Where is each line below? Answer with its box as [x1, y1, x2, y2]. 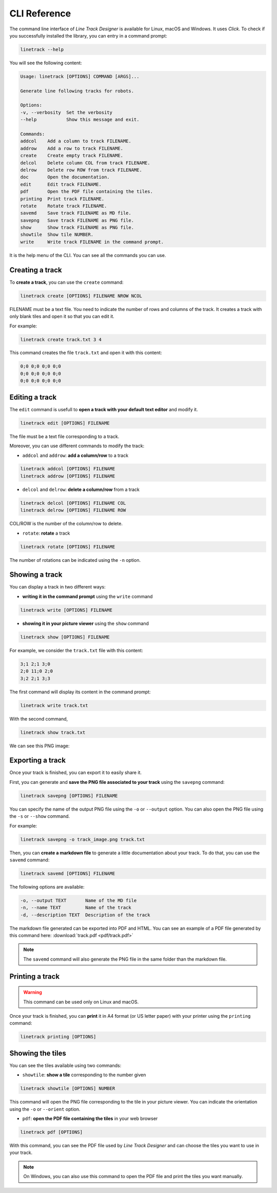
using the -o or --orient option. [9, 1106, 81, 1112]
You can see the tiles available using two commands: [9, 1062, 122, 1069]
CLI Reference [9, 8, 71, 19]
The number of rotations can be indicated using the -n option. [9, 557, 141, 563]
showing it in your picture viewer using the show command [22, 620, 149, 627]
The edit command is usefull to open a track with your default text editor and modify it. [9, 406, 199, 412]
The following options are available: [9, 884, 85, 890]
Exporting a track [9, 756, 66, 765]
